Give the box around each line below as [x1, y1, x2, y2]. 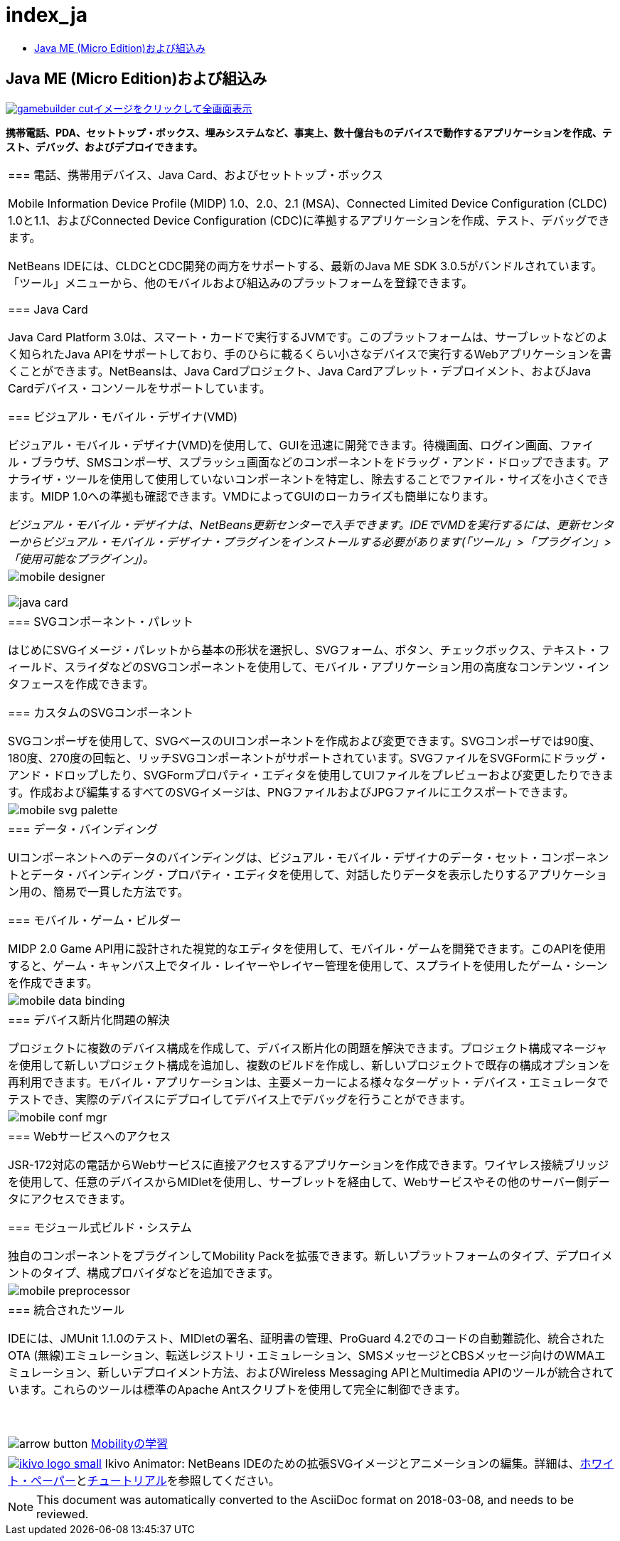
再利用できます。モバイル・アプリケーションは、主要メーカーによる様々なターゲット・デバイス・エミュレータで [8, 1075, 609, 1089]
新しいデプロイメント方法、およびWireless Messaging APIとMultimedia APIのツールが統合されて [97, 1365, 615, 1380]
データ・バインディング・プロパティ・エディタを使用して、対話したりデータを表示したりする [31, 867, 528, 882]
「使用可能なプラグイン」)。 [8, 551, 154, 566]
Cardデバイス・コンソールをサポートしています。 [8, 380, 271, 395]
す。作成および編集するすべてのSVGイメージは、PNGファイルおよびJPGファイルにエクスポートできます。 [8, 784, 574, 799]
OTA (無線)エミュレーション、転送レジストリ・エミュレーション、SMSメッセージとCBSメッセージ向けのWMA [8, 1348, 594, 1363]
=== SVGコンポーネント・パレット [8, 614, 193, 629]
